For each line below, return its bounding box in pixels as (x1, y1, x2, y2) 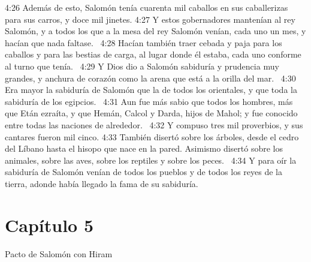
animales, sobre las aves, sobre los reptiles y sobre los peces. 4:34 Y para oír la (5, 153, 297, 166)
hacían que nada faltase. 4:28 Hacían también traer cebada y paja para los (5, 36, 282, 49)
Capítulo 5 (5, 212, 94, 237)
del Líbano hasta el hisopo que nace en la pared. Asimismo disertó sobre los (5, 142, 283, 155)
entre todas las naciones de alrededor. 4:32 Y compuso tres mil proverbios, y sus (5, 118, 303, 131)
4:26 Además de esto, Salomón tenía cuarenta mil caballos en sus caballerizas (5, 1, 288, 13)
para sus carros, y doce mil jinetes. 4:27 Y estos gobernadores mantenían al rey (5, 13, 295, 25)
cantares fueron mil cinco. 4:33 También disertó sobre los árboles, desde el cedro (5, 130, 299, 143)
